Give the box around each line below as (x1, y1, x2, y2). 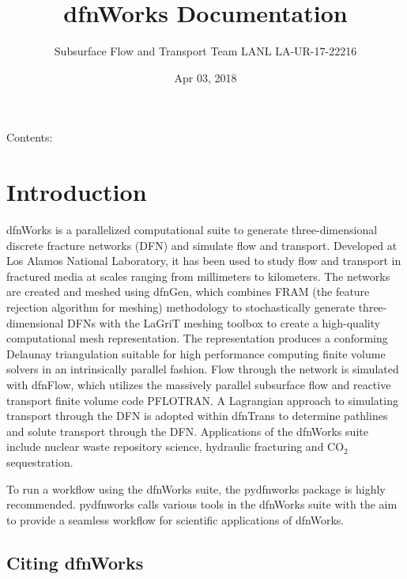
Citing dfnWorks (6, 550, 144, 574)
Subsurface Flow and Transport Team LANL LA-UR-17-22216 (54, 43, 357, 59)
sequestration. (6, 453, 73, 470)
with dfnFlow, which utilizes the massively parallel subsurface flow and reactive (6, 376, 391, 392)
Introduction (6, 176, 147, 208)
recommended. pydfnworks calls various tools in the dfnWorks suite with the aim (6, 496, 398, 513)
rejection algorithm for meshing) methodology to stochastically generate (6, 299, 355, 315)
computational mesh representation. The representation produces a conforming (6, 330, 388, 346)
